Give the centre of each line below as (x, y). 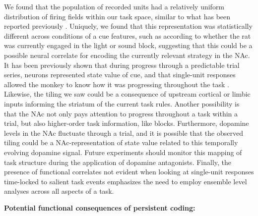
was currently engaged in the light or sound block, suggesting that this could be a (128, 45)
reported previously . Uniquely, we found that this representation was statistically (128, 26)
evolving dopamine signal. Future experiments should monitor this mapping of (123, 152)
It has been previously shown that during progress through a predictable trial (122, 65)
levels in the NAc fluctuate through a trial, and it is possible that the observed (124, 133)
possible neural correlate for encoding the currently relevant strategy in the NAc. (127, 55)
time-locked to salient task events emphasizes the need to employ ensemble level (126, 181)
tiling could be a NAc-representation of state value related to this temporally (121, 142)
